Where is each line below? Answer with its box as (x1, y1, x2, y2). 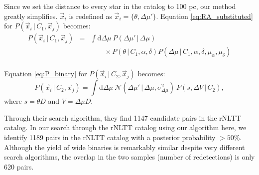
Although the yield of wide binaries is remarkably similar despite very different (4, 142, 245, 152)
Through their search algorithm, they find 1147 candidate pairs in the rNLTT (4, 112, 241, 123)
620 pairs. (4, 161, 34, 172)
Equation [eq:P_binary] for (4, 68, 87, 79)
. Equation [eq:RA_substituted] (156, 10, 253, 21)
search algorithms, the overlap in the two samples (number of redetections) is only (4, 152, 255, 162)
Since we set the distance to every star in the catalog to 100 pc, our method (4, 1, 236, 11)
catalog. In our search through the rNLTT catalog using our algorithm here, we (4, 122, 247, 133)
